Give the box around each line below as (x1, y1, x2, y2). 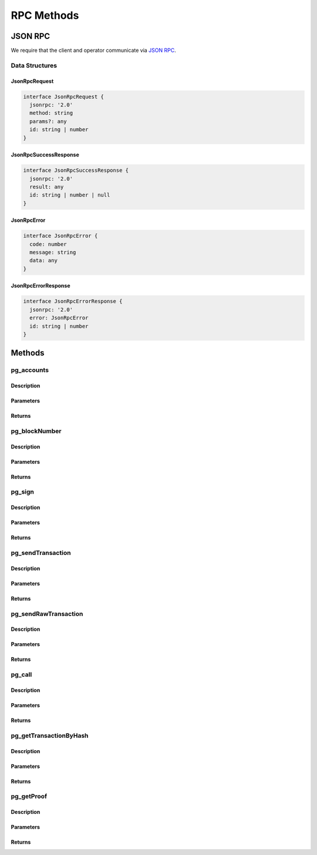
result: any (29, 183, 64, 190)
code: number (29, 241, 67, 247)
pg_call (11, 671, 32, 679)
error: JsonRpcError (29, 315, 89, 321)
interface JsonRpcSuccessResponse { (23, 167, 129, 174)
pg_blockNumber (11, 427, 62, 435)
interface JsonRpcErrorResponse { (23, 298, 123, 305)
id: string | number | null (29, 192, 110, 198)
